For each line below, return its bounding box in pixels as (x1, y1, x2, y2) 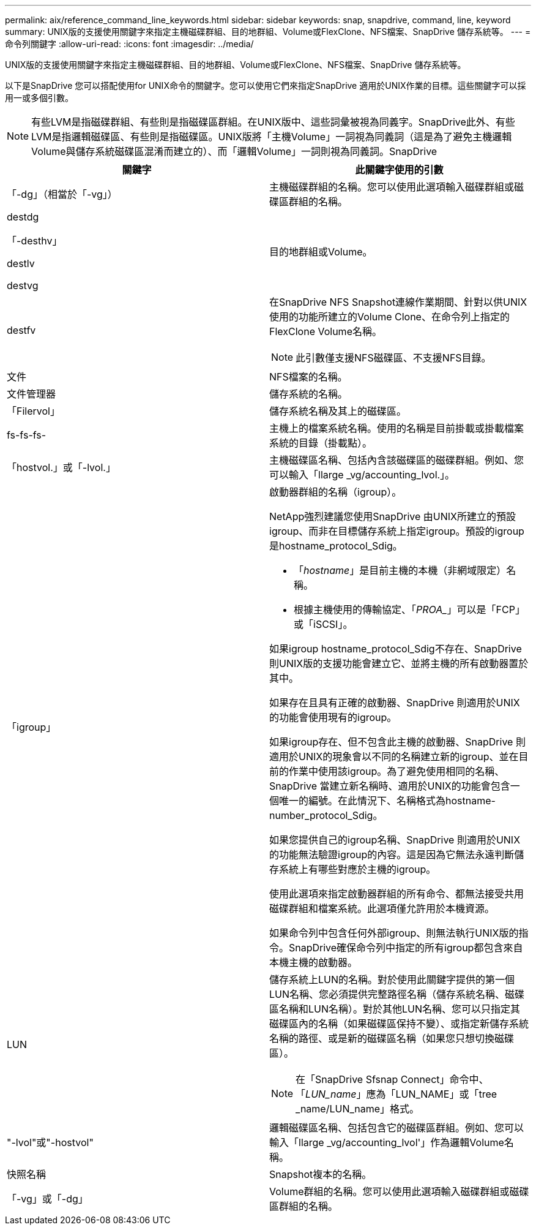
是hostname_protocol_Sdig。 (269, 540, 403, 552)
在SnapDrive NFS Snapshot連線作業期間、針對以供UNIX (269, 296, 527, 308)
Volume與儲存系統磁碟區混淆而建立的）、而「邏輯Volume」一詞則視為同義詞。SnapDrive (31, 145, 437, 157)
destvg (7, 279, 39, 292)
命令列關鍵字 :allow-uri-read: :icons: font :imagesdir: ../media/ (5, 39, 254, 49)
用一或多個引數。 (5, 92, 73, 103)
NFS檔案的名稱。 (269, 371, 348, 383)
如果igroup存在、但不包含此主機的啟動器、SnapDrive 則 (269, 736, 526, 748)
